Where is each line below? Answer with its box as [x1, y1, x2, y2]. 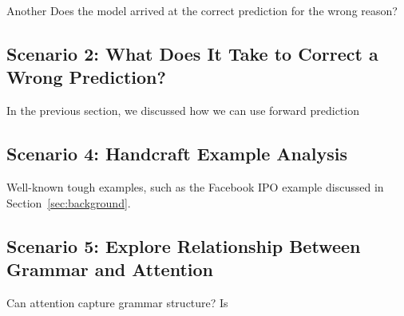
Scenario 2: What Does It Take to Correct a [6, 41, 378, 65]
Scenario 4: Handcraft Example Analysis [6, 141, 347, 166]
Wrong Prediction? [6, 65, 166, 89]
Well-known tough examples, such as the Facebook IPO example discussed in [6, 178, 384, 195]
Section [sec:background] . [6, 194, 131, 211]
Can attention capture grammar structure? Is [6, 294, 228, 310]
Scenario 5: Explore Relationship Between [6, 233, 361, 258]
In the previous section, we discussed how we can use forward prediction [6, 102, 359, 119]
